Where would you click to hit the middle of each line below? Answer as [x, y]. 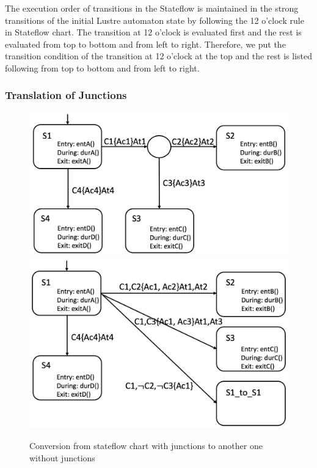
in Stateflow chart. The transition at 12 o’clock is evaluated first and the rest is [153, 32]
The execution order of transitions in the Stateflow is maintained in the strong [152, 8]
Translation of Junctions [66, 95]
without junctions [62, 457]
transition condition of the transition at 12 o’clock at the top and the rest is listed [158, 56]
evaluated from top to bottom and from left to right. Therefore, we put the [145, 44]
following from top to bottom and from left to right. [102, 68]
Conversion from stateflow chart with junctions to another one [146, 445]
